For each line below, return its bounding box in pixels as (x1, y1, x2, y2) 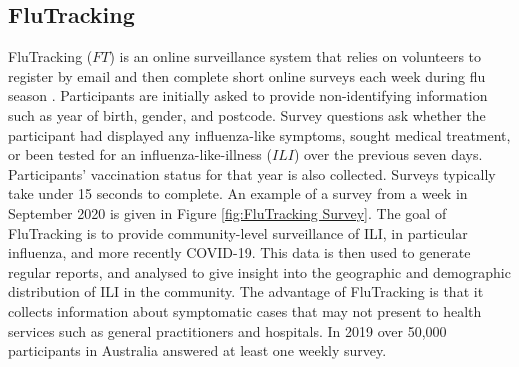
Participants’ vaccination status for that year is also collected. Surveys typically (8, 163, 496, 184)
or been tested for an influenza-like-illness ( (8, 144, 272, 165)
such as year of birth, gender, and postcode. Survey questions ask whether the (8, 104, 486, 125)
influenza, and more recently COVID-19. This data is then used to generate (8, 242, 471, 263)
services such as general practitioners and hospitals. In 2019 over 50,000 (8, 320, 447, 341)
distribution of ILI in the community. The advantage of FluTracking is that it (8, 281, 484, 302)
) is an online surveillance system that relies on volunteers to (109, 46, 482, 67)
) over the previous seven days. (293, 144, 483, 165)
